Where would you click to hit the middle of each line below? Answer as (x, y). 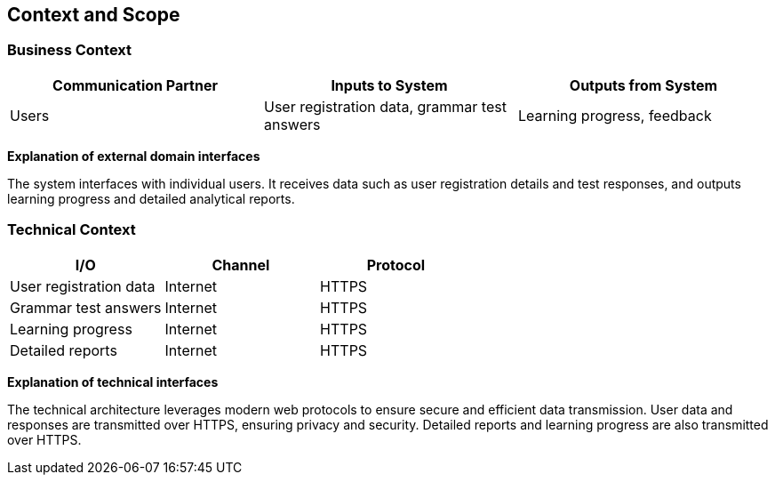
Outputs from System (643, 85)
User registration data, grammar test (385, 106)
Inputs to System (389, 85)
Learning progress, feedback (615, 115)
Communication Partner (135, 85)
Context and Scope (94, 15)
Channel (241, 265)
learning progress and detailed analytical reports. (151, 198)
